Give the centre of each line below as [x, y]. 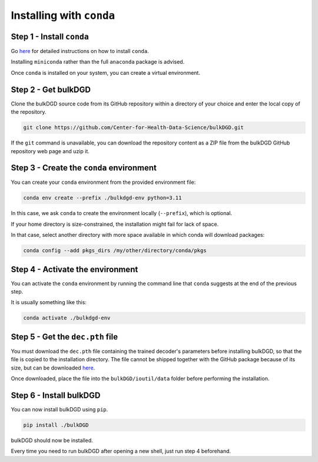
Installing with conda [63, 15]
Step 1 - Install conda [50, 36]
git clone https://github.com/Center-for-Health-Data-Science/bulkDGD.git [134, 128]
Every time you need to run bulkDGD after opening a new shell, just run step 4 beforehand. [121, 451]
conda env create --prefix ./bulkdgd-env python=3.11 [102, 198]
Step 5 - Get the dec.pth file [64, 337]
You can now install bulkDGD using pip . [59, 409]
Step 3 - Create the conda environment [84, 168]
